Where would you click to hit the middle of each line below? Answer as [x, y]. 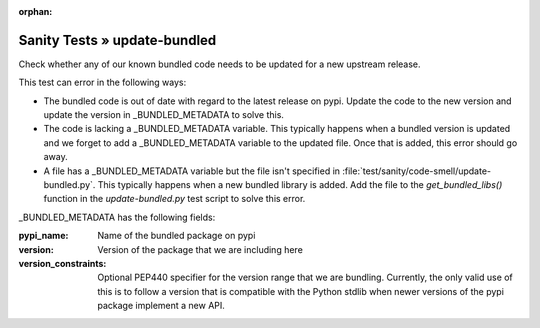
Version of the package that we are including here [200, 249]
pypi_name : [43, 236]
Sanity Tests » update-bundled [117, 40]
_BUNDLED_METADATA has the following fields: [117, 217]
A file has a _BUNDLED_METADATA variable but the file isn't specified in [191, 171]
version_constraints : [62, 263]
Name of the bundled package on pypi [176, 236]
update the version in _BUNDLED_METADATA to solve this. [164, 115]
